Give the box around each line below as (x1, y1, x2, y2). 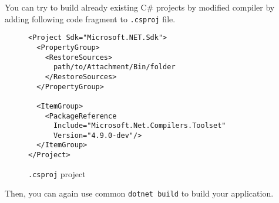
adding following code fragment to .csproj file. (5, 12, 176, 25)
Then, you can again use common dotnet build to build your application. (5, 187, 274, 199)
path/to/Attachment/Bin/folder (53, 63, 176, 72)
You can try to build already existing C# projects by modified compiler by (5, 1, 275, 13)
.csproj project (28, 167, 86, 180)
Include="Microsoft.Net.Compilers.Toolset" (53, 121, 226, 130)
